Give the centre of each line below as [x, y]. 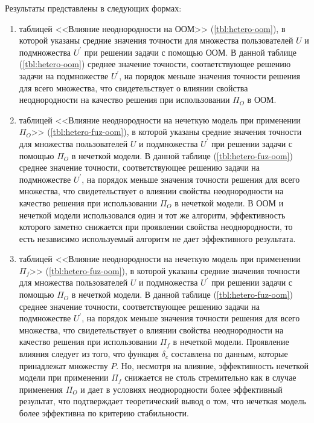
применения [41, 389]
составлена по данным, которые [229, 354]
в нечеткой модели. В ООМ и [229, 202]
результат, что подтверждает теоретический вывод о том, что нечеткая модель [162, 401]
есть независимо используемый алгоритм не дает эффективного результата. [157, 238]
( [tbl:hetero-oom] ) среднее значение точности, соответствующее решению [155, 64]
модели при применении [64, 377]
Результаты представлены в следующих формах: [93, 8]
